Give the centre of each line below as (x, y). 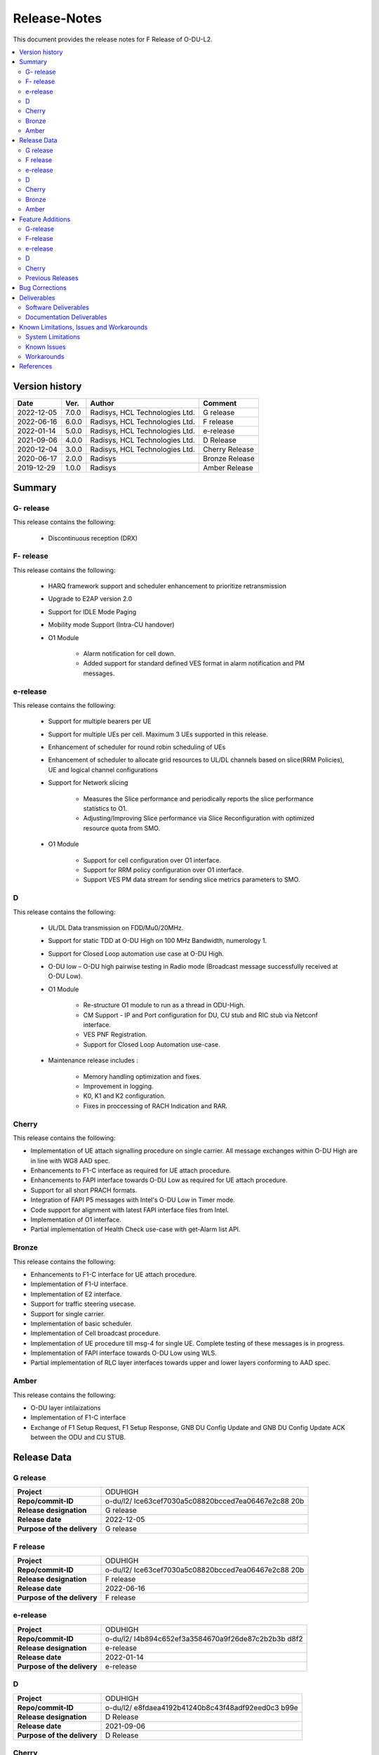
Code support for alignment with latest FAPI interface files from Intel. (130, 1210)
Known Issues (46, 347)
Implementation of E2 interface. (76, 1294)
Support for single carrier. (68, 1313)
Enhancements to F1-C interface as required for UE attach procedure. (131, 1171)
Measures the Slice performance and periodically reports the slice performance (198, 799)
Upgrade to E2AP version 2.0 (90, 599)
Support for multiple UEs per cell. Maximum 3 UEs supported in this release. (158, 734)
